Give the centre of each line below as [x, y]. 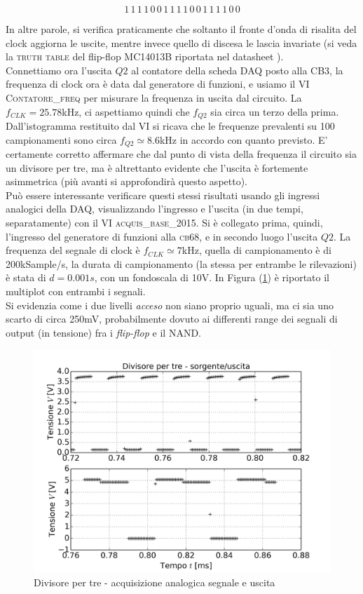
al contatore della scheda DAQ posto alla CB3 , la [237, 70]
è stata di [26, 277]
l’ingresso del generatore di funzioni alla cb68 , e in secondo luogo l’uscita [162, 236]
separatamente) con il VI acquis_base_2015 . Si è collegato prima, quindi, [164, 223]
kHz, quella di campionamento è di [256, 250]
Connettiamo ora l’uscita [59, 70]
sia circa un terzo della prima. [275, 111]
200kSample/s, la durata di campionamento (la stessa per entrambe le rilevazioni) [181, 263]
